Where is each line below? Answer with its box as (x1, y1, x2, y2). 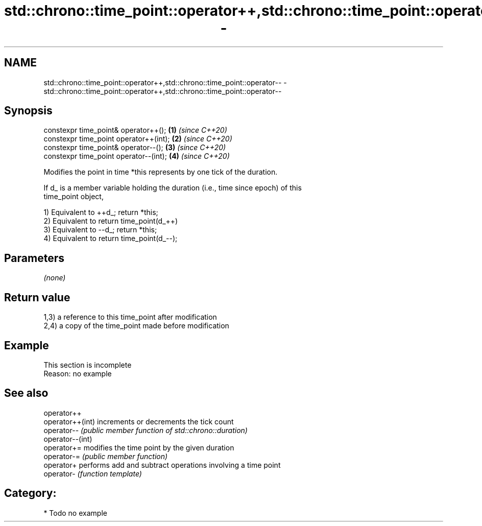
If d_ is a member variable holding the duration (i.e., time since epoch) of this (43, 183, 302, 193)
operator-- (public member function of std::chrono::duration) (43, 425, 248, 435)
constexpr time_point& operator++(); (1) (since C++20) (43, 126, 227, 135)
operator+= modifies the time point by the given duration (43, 443, 234, 452)
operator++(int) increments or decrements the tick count (43, 417, 234, 426)
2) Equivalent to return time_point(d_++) (43, 217, 178, 226)
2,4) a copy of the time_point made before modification (43, 321, 229, 330)
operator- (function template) (43, 469, 142, 478)
